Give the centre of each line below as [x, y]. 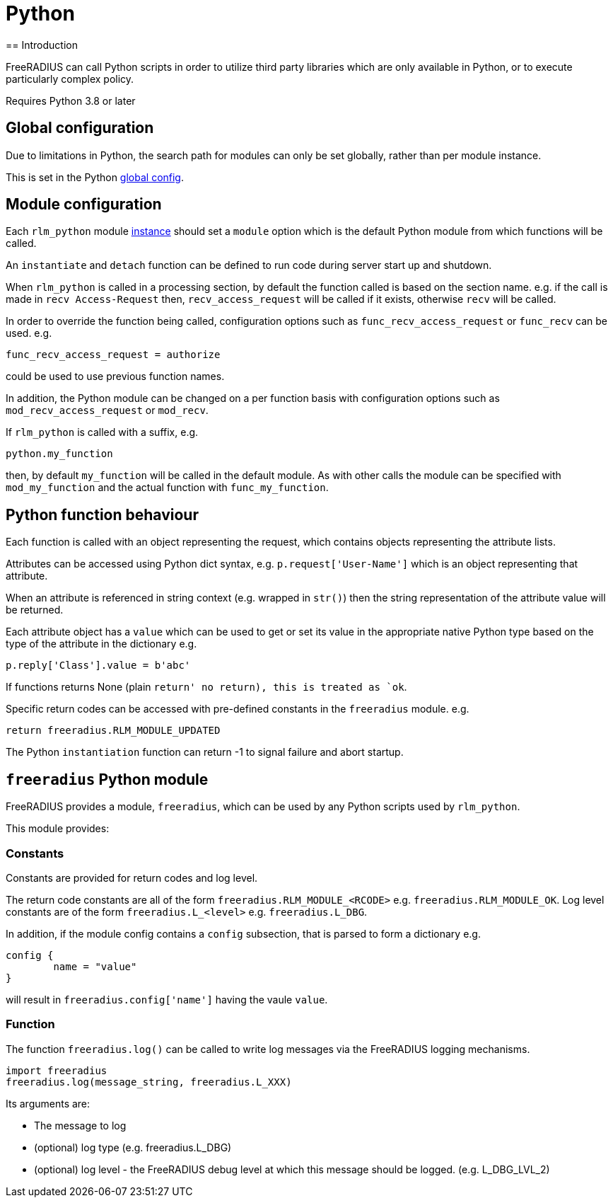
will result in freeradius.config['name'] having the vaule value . [167, 999]
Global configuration [80, 128]
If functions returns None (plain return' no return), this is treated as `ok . [206, 687]
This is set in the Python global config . [95, 177]
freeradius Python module [107, 779]
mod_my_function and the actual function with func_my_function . [167, 488]
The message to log [80, 1125]
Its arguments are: [48, 1103]
